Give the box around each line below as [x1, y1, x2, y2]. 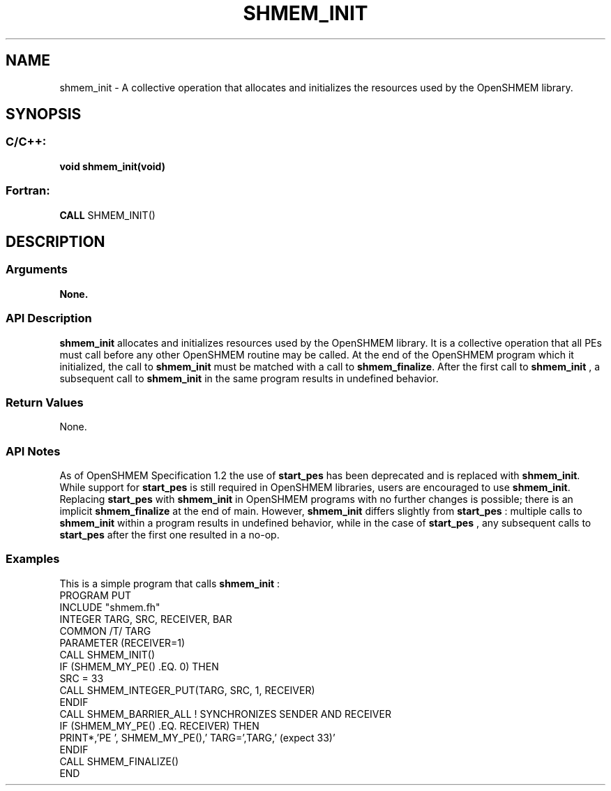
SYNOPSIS [6, 105, 82, 123]
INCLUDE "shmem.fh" [59, 601, 160, 613]
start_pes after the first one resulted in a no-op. [59, 529, 280, 541]
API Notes [6, 444, 61, 458]
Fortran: [6, 183, 50, 198]
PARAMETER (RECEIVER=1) [59, 636, 186, 649]
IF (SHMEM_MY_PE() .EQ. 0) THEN [59, 660, 219, 672]
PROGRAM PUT [59, 589, 132, 601]
